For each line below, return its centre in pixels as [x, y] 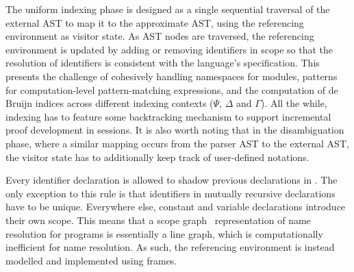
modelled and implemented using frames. [91, 260]
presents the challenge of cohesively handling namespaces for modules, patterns [172, 76]
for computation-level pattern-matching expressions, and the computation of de [172, 89]
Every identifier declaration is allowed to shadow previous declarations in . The [172, 180]
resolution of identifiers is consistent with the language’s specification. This [163, 63]
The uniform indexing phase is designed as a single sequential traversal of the [168, 9]
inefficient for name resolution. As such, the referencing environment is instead [170, 247]
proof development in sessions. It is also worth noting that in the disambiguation [175, 130]
